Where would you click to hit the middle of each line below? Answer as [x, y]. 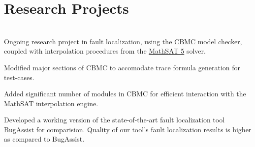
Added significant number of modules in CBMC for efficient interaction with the [125, 94]
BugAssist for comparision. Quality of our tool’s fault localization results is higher [128, 129]
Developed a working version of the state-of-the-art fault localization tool [114, 120]
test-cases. [19, 77]
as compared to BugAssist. [44, 139]
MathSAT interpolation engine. [51, 103]
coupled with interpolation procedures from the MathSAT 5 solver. [105, 51]
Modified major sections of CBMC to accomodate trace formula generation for [122, 67]
